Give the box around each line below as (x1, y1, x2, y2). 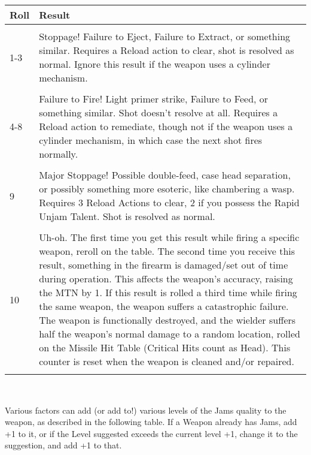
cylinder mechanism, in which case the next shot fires (39, 133, 263, 147)
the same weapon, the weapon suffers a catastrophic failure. (39, 299, 289, 313)
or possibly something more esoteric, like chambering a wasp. (39, 182, 295, 195)
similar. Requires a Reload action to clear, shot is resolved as (39, 43, 294, 57)
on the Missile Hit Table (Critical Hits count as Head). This (39, 341, 291, 354)
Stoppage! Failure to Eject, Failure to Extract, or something (39, 29, 291, 43)
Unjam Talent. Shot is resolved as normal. (39, 209, 215, 223)
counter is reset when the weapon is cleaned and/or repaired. (39, 354, 294, 368)
